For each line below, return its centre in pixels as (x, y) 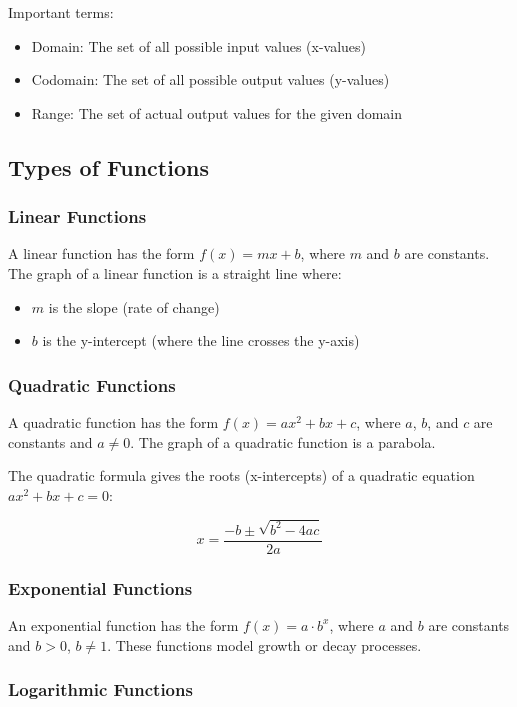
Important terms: (61, 12)
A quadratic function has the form (113, 421)
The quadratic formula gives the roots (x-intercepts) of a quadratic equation (241, 475)
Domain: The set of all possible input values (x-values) (199, 45)
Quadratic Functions (92, 384)
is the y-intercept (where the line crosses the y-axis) (201, 340)
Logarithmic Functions (100, 689)
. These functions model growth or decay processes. (264, 644)
